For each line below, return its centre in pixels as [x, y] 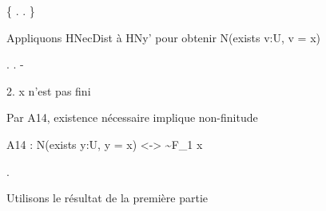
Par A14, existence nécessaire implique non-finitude [132, 117]
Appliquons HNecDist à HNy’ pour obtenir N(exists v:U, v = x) [163, 37]
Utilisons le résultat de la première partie [107, 198]
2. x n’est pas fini [49, 90]
